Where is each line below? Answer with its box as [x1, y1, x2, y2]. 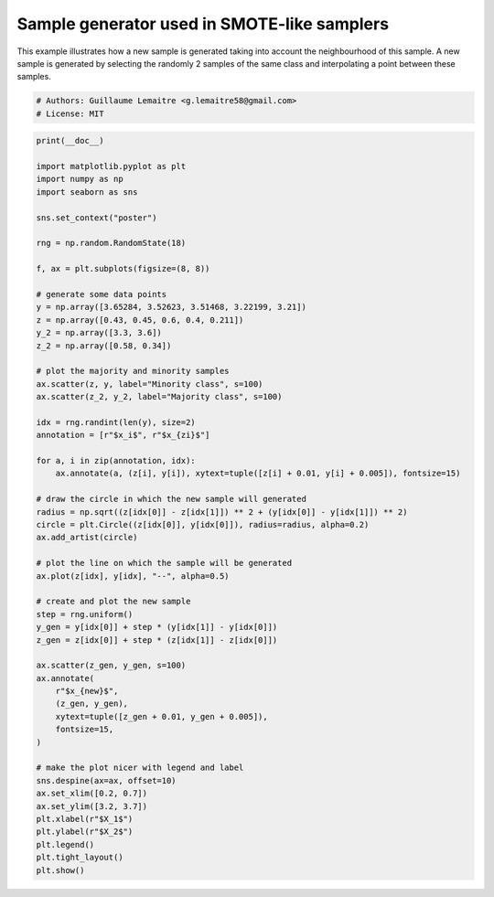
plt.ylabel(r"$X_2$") [36, 827, 134, 837]
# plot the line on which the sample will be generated [36, 558, 293, 569]
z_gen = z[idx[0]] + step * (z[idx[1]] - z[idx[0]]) [36, 635, 278, 645]
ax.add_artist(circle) [36, 532, 138, 543]
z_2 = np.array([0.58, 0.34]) [36, 340, 172, 351]
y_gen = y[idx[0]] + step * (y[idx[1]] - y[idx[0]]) [36, 622, 278, 633]
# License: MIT [36, 108, 104, 119]
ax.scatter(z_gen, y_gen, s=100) [36, 660, 187, 671]
